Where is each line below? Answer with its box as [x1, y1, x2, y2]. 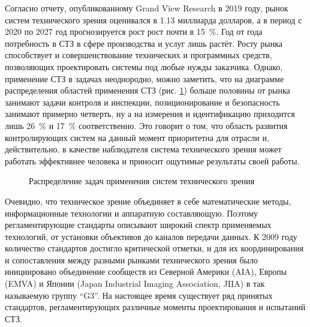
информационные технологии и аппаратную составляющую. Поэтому [5, 206, 258, 219]
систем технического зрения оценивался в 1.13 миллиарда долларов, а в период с [5, 13, 302, 26]
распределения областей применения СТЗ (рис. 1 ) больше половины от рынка [5, 84, 290, 97]
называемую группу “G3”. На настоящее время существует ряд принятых [5, 289, 273, 301]
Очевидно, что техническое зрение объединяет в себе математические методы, [5, 194, 291, 207]
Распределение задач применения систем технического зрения [29, 175, 255, 187]
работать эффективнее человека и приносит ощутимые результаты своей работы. [5, 154, 300, 167]
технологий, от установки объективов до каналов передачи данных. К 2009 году [5, 230, 297, 242]
